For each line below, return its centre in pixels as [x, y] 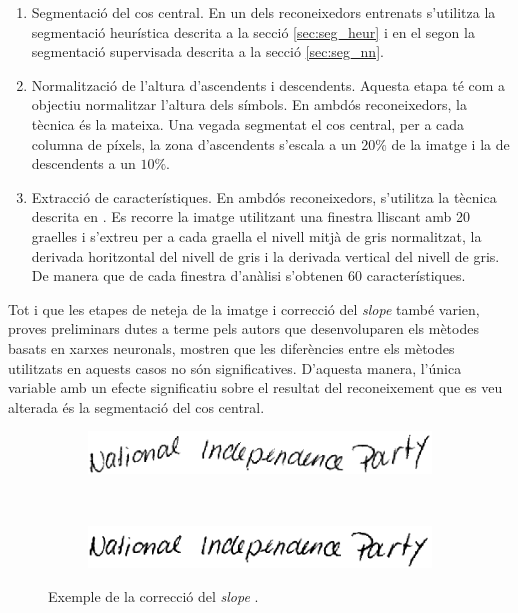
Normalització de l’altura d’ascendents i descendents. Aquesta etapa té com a [268, 84]
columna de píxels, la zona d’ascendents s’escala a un [194, 143]
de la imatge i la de [450, 143]
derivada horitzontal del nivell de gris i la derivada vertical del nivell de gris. [265, 255]
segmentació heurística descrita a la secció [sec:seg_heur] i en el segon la [253, 31]
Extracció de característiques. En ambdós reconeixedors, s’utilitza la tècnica [264, 196]
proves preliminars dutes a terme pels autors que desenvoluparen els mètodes [243, 328]
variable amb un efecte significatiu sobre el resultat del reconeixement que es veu [255, 387]
